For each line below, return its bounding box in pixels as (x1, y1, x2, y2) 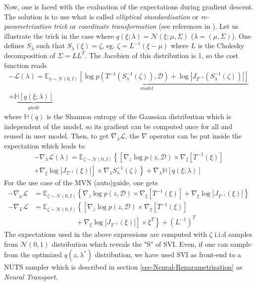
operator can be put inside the (150, 131, 242, 141)
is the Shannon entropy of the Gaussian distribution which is (46, 111, 231, 122)
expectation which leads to (4, 141, 85, 151)
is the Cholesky (198, 40, 245, 51)
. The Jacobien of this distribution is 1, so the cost (85, 50, 239, 60)
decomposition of (4, 50, 55, 60)
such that (36, 40, 65, 51)
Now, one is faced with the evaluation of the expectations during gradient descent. (4, 1, 254, 11)
